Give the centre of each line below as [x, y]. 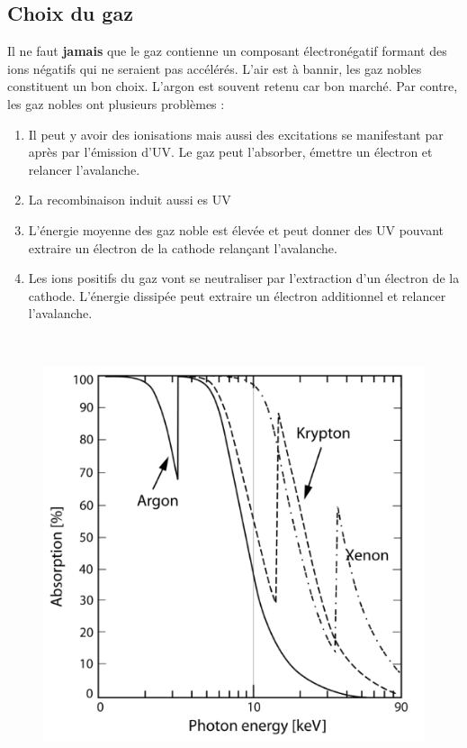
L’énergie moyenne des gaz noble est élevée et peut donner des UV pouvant [236, 229]
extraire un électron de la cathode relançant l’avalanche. [183, 247]
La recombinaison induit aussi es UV [130, 200]
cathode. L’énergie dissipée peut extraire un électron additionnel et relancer [237, 295]
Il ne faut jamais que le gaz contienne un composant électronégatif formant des [227, 51]
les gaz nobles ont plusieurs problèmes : [116, 103]
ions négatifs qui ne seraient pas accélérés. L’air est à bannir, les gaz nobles [215, 68]
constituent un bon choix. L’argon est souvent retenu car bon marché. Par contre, [233, 86]
